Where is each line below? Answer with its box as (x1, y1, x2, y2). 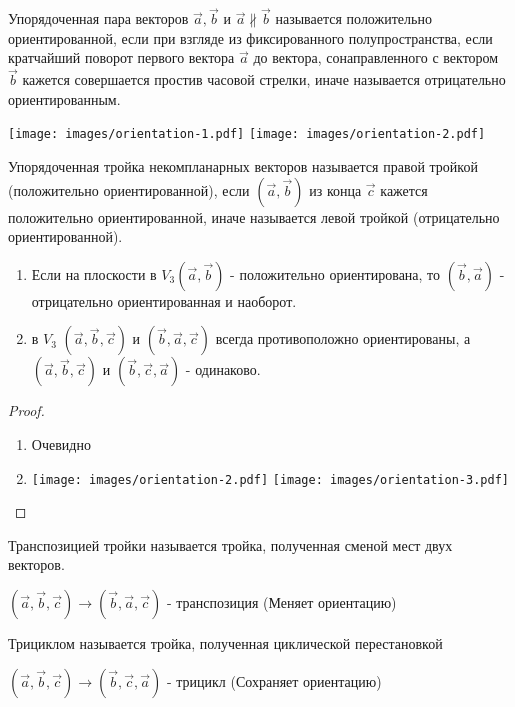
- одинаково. (185, 359, 261, 380)
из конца (309, 179, 362, 200)
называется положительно (275, 8, 432, 29)
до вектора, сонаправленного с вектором (253, 47, 499, 68)
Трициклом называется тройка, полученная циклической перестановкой (8, 633, 443, 654)
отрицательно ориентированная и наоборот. (31, 290, 297, 311)
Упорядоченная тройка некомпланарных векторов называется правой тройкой (8, 156, 478, 177)
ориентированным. (8, 88, 121, 109)
